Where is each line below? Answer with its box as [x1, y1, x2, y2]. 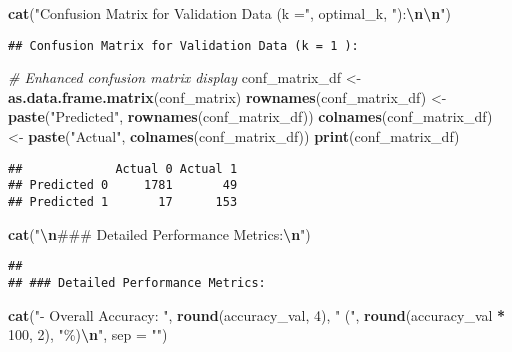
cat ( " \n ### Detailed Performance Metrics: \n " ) [8, 223, 311, 244]
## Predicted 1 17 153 [8, 194, 238, 209]
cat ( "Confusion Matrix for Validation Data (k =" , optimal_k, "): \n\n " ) [8, 3, 451, 23]
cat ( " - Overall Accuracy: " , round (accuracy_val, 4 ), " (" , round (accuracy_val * [8, 304, 506, 325]
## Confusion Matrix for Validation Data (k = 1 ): [8, 38, 359, 53]
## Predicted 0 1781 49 [8, 178, 238, 193]
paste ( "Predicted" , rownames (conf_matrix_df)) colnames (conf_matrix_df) [8, 106, 493, 127]
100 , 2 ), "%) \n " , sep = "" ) [8, 324, 168, 345]
